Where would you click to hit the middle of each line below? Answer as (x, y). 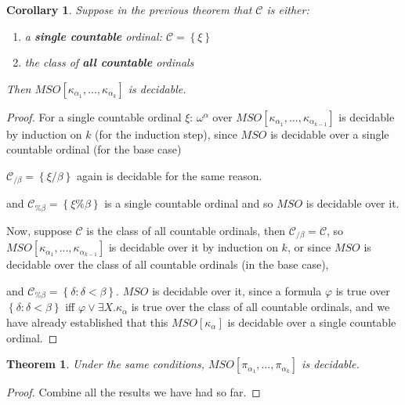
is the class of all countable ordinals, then (186, 230)
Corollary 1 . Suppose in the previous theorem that (129, 9)
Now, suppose (39, 230)
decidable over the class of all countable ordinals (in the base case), (168, 264)
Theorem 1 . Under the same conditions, (105, 364)
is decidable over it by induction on (193, 247)
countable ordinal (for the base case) (94, 149)
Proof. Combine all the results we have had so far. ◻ (134, 392)
